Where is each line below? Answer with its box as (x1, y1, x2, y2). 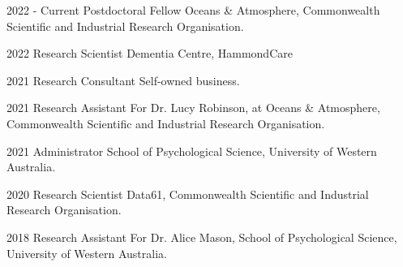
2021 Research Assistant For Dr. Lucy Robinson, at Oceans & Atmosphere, (6, 99, 380, 116)
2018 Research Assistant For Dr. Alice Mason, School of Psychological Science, (6, 228, 397, 245)
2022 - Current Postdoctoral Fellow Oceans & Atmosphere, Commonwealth (6, 2, 380, 18)
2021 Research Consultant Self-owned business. (6, 71, 240, 88)
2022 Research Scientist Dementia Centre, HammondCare (6, 45, 293, 62)
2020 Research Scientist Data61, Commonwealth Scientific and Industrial (6, 185, 369, 202)
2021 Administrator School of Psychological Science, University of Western (6, 142, 377, 159)
